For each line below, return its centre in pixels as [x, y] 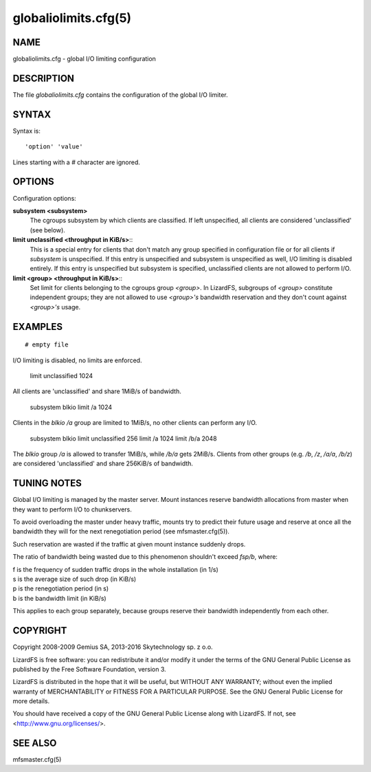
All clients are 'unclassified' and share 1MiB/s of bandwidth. [97, 391]
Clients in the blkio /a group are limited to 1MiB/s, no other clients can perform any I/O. [135, 423]
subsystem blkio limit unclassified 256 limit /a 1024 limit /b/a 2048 [123, 438]
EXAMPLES [38, 327]
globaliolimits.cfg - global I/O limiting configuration [84, 59]
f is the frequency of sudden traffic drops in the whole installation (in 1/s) [116, 569]
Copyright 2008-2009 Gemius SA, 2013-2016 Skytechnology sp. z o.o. [113, 647]
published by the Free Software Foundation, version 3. [89, 669]
